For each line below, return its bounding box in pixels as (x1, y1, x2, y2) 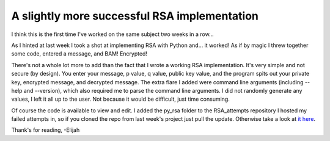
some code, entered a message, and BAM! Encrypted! (11, 50, 148, 57)
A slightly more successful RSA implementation (11, 9, 259, 23)
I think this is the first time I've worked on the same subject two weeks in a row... (11, 31, 214, 38)
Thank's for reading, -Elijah (11, 126, 80, 134)
